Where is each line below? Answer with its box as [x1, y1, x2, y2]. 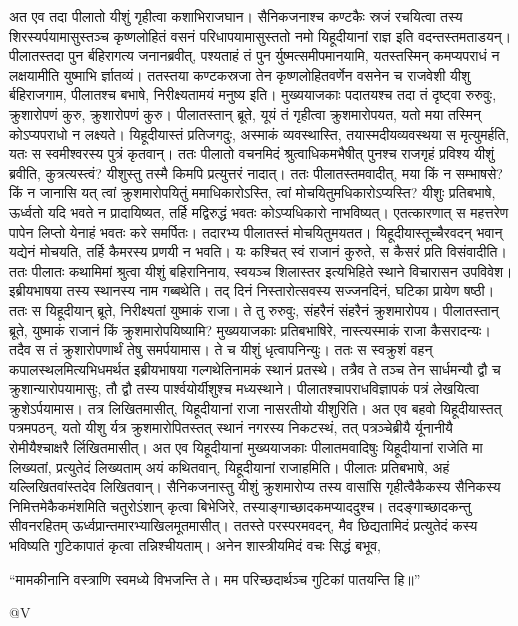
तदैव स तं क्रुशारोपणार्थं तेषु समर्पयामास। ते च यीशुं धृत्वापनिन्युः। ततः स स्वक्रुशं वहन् [9, 339, 433, 360]
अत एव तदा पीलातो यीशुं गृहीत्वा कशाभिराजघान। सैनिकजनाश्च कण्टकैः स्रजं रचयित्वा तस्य [9, 6, 463, 26]
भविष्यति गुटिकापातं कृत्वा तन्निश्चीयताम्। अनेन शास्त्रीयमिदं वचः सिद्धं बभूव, [9, 535, 381, 556]
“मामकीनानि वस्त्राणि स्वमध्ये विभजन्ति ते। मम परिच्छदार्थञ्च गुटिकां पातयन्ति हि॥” [9, 568, 421, 589]
